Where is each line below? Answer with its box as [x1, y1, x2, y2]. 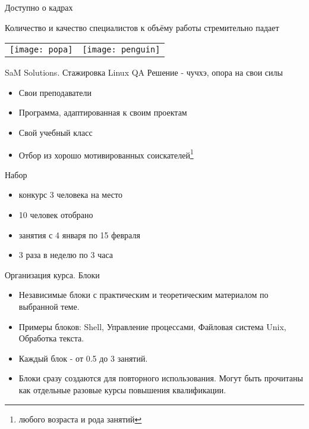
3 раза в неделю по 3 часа [18, 248, 113, 261]
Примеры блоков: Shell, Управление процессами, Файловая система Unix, [18, 320, 286, 332]
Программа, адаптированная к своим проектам [18, 106, 187, 119]
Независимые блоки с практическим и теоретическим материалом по [18, 288, 269, 301]
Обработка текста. [18, 332, 84, 344]
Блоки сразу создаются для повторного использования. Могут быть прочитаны [18, 372, 303, 384]
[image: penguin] [82, 45, 160, 55]
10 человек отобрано [18, 209, 93, 220]
